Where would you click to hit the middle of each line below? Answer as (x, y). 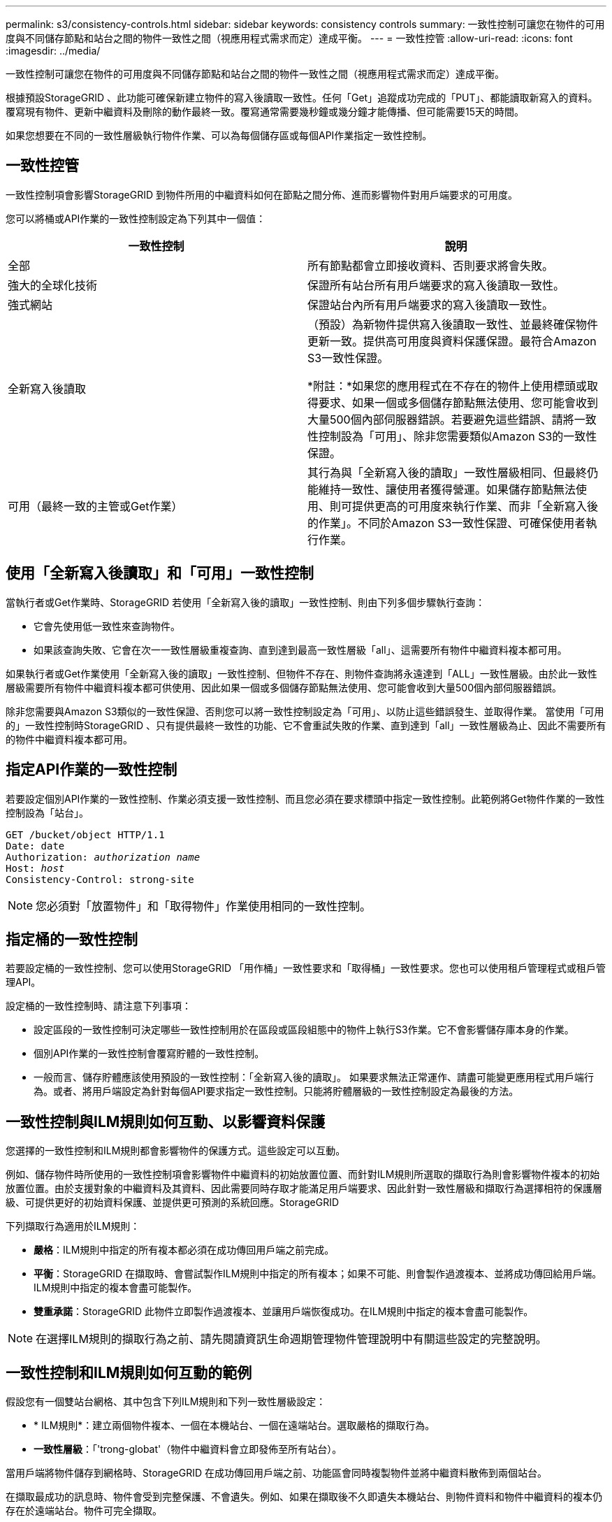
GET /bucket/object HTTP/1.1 (85, 834)
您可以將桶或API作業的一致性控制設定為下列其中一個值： (136, 218)
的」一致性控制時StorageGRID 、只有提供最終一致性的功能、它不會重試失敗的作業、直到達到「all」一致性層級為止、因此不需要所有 (306, 725)
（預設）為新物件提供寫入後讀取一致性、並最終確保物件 (453, 324)
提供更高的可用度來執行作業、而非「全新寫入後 (475, 506)
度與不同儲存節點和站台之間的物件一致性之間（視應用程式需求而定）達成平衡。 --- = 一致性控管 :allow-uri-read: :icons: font (289, 38)
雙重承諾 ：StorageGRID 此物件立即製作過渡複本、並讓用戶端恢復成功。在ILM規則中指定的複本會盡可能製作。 (284, 1312)
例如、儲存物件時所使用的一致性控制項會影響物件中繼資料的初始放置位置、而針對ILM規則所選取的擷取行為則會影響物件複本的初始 (303, 1175)
